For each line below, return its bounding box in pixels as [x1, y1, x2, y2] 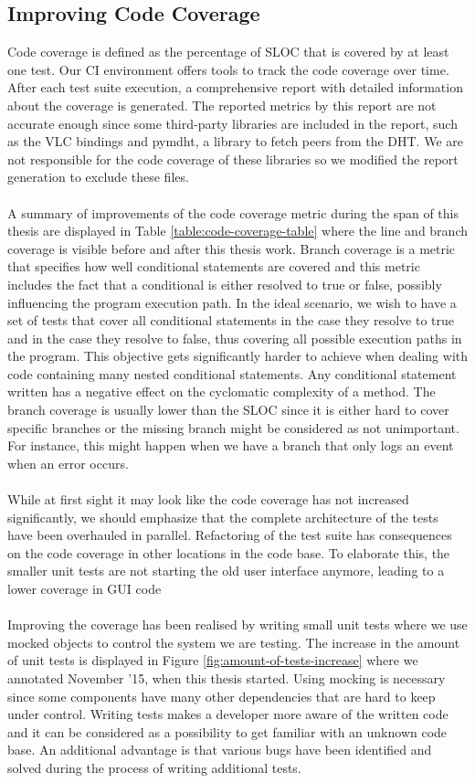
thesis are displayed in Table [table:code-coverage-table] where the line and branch [7, 221, 468, 240]
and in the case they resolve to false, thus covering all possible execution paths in [7, 328, 462, 347]
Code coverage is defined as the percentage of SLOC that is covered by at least [7, 42, 449, 61]
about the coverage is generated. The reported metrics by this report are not [7, 95, 437, 114]
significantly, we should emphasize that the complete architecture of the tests [7, 507, 438, 526]
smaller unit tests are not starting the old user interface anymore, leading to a [7, 561, 445, 580]
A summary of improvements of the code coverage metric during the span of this [7, 203, 459, 222]
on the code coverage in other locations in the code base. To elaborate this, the [7, 543, 450, 562]
